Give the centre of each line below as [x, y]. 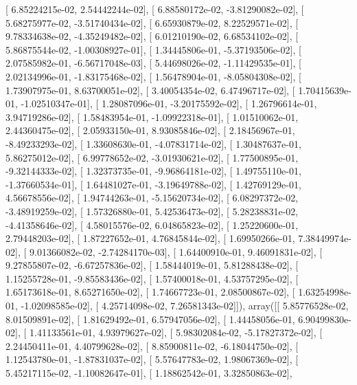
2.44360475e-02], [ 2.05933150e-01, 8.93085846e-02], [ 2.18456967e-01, [150, 130]
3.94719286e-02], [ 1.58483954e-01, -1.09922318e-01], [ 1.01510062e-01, [152, 117]
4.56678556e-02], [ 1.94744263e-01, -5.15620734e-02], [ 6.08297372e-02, [152, 198]
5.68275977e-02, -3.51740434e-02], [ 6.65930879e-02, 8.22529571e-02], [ [152, 22]
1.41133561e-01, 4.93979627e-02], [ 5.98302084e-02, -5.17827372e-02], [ [176, 332]
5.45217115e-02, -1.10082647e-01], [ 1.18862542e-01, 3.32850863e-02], [149, 373]
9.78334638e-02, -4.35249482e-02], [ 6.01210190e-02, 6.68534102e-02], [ [152, 36]
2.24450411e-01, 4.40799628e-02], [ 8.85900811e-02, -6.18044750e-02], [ [152, 345]
